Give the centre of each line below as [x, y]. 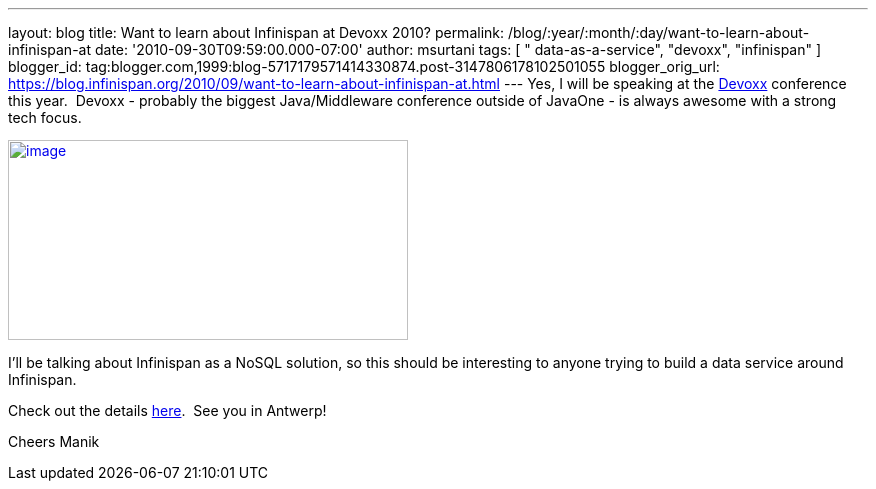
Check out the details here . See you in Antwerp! [167, 410]
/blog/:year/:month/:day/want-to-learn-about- [658, 32]
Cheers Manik [54, 441]
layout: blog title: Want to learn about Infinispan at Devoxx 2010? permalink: [256, 32]
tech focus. [45, 117]
